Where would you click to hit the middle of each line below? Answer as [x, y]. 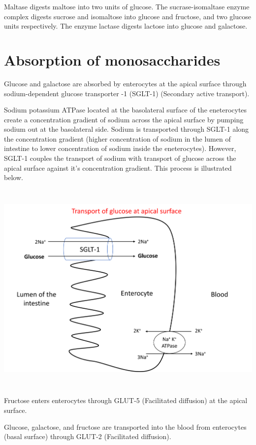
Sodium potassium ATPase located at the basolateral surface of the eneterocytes [126, 110]
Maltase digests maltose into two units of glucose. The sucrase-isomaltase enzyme [127, 6]
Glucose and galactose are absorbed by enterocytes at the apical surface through [125, 83]
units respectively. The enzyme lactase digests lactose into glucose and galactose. [126, 26]
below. [14, 177]
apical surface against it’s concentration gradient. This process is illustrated [118, 167]
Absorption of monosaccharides [112, 59]
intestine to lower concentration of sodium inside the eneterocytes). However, [120, 148]
